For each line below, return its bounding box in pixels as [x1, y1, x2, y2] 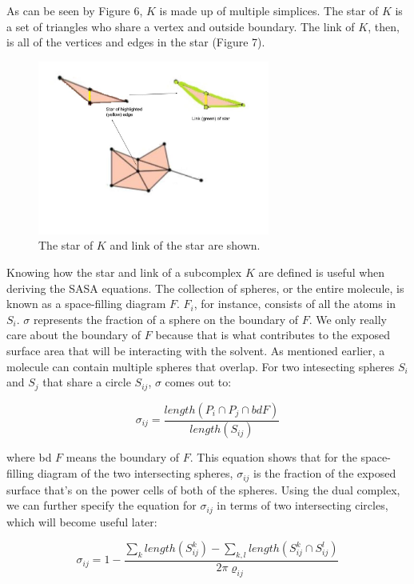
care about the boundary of [6, 326, 141, 343]
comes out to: [165, 374, 232, 390]
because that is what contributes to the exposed [155, 326, 391, 343]
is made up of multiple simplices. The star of [159, 2, 379, 18]
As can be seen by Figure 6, [6, 2, 143, 18]
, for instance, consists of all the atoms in [193, 295, 396, 312]
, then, [368, 18, 400, 34]
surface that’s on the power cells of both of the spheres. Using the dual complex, [6, 481, 400, 498]
